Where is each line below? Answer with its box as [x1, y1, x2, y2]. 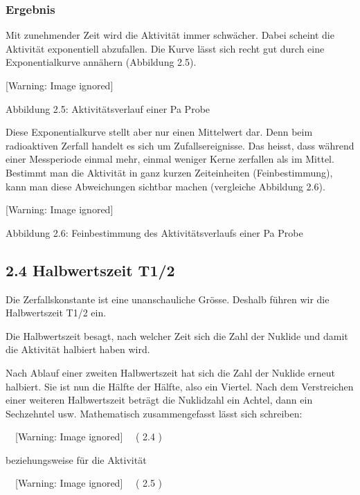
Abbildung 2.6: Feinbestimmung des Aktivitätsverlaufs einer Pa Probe [6, 225, 303, 240]
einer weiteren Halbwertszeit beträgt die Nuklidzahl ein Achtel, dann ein [6, 393, 313, 407]
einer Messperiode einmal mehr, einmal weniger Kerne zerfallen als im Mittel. [6, 152, 334, 166]
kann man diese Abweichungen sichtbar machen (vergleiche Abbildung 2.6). [6, 179, 325, 193]
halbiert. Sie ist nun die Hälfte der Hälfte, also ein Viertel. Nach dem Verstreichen [6, 379, 354, 393]
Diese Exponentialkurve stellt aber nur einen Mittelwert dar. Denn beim [6, 125, 313, 139]
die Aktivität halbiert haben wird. [6, 342, 150, 357]
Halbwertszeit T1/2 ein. [6, 305, 107, 320]
